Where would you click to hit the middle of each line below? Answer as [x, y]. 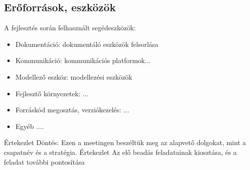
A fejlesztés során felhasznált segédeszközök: [70, 28]
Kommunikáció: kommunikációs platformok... [83, 60]
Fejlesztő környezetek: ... [52, 93]
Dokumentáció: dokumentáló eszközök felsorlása [87, 44]
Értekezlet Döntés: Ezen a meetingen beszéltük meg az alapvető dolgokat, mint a [125, 142]
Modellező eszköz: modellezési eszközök [74, 76]
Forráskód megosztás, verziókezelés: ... [72, 110]
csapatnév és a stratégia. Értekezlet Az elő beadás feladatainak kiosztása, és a [120, 152]
